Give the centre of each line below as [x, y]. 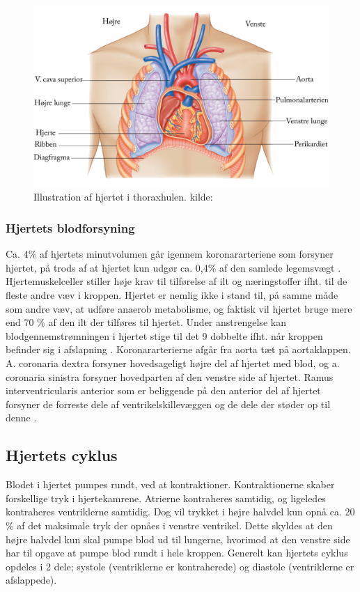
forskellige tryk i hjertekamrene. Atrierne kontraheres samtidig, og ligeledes [166, 498]
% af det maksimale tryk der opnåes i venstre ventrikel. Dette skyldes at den [169, 525]
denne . [21, 418]
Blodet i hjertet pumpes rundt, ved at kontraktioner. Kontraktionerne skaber [170, 484]
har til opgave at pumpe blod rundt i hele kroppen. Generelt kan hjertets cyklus [177, 553]
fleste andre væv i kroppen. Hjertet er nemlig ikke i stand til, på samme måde [172, 295]
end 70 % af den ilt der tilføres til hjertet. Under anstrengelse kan [146, 322]
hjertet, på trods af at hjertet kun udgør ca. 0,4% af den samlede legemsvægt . [173, 267]
